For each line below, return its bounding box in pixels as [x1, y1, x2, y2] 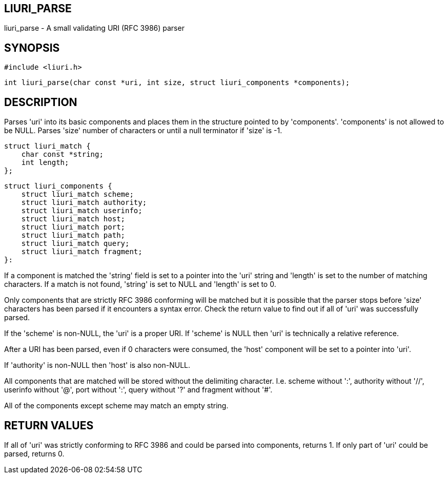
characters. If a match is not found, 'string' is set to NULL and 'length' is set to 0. [4, 280, 276, 289]
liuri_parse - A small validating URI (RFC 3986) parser [4, 24, 185, 33]
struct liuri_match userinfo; [21, 206, 142, 215]
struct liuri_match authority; [21, 198, 147, 207]
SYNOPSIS [4, 41, 60, 54]
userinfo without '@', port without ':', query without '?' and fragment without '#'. [4, 385, 273, 394]
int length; [21, 158, 69, 167]
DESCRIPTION [4, 95, 77, 109]
